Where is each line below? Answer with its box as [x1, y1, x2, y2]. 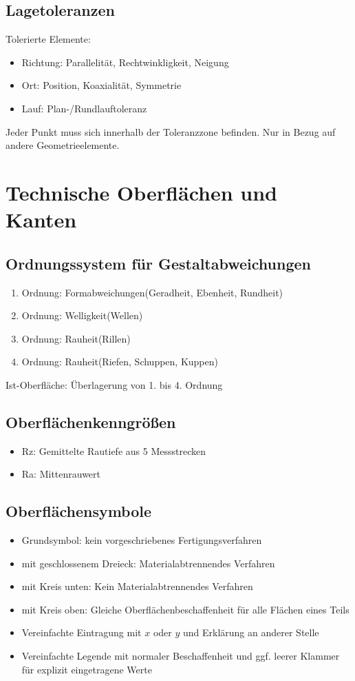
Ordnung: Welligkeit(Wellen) [21, 308, 143, 323]
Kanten [6, 205, 77, 234]
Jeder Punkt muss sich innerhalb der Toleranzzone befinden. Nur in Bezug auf [6, 124, 336, 139]
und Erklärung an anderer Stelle [182, 625, 319, 640]
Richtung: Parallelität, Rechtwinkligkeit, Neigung [21, 54, 229, 69]
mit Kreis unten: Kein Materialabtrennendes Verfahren [21, 579, 253, 593]
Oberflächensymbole [6, 500, 152, 522]
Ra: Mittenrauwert [21, 467, 101, 481]
